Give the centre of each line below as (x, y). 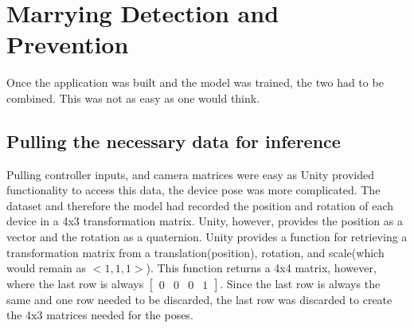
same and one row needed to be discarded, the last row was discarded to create (199, 299)
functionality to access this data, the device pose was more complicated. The (193, 190)
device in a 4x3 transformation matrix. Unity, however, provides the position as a (205, 221)
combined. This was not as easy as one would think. (133, 98)
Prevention (68, 44)
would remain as (47, 268)
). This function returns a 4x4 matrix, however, (261, 268)
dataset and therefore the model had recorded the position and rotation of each (200, 205)
